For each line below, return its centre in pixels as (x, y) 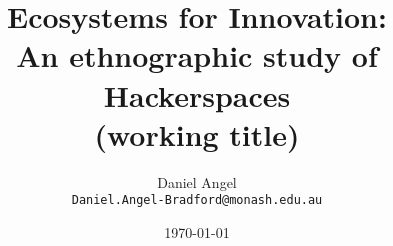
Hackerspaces (197, 94)
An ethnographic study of (197, 55)
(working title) (197, 133)
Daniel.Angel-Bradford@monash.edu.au (197, 200)
